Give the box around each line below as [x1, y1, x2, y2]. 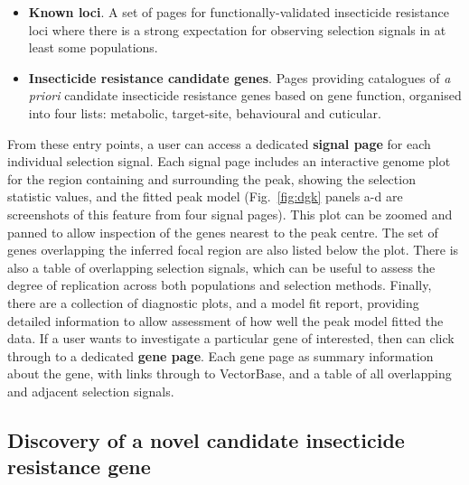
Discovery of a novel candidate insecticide [7, 425, 405, 453]
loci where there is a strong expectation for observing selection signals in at [28, 20, 446, 39]
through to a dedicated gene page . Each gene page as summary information [7, 346, 434, 365]
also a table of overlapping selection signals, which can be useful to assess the [7, 257, 436, 276]
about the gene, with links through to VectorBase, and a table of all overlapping [7, 364, 452, 383]
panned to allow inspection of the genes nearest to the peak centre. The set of [7, 222, 438, 241]
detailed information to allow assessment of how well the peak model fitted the [7, 311, 444, 330]
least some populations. [28, 38, 158, 57]
